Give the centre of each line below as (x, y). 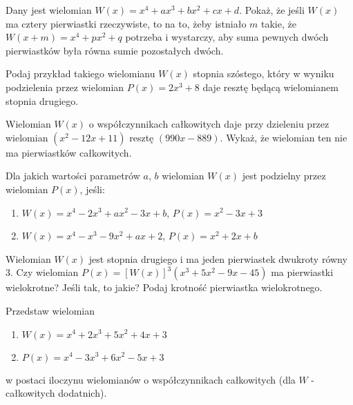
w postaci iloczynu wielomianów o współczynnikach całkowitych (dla (151, 379)
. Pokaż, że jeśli (272, 10)
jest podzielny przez (284, 176)
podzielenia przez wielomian (65, 87)
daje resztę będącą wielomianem (270, 87)
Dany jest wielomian (49, 10)
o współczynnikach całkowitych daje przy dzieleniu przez (209, 124)
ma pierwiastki (302, 272)
